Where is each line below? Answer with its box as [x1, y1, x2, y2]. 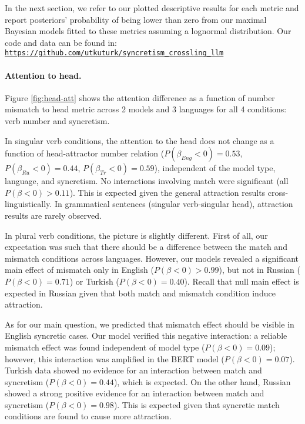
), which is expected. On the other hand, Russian [113, 375, 291, 388]
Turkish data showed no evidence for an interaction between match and [5, 364, 262, 376]
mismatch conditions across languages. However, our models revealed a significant [5, 252, 299, 264]
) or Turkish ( [69, 275, 119, 287]
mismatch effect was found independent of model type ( [5, 340, 205, 353]
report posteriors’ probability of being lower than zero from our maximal [5, 13, 267, 25]
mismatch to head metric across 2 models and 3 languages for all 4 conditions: [5, 103, 287, 115]
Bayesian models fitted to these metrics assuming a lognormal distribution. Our [5, 25, 291, 37]
